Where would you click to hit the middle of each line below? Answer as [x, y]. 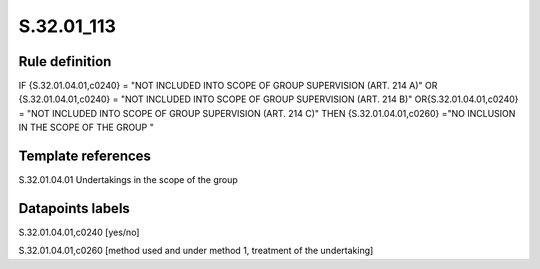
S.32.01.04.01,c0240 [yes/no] [79, 232]
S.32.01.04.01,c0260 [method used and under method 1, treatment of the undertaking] [196, 251]
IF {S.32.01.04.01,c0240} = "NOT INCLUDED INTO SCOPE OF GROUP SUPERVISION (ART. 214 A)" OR [228, 86]
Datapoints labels [74, 208]
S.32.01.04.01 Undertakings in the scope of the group [128, 180]
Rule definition [65, 61]
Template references [85, 156]
